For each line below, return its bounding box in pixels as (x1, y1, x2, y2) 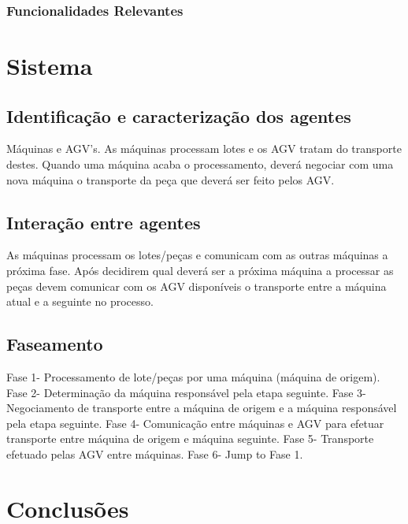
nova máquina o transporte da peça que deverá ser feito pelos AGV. (6, 171, 335, 188)
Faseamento (6, 332, 103, 356)
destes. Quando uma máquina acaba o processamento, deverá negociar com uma (6, 156, 394, 173)
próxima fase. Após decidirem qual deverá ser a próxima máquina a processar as (6, 262, 394, 278)
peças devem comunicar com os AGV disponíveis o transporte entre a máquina (6, 277, 387, 294)
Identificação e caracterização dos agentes (6, 103, 351, 128)
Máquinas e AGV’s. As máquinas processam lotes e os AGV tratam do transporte (6, 140, 402, 157)
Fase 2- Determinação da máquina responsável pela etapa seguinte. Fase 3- (6, 384, 366, 400)
